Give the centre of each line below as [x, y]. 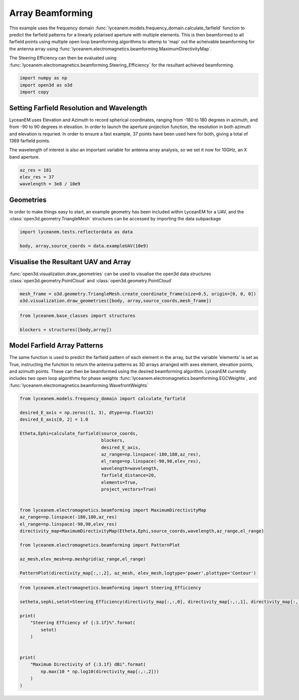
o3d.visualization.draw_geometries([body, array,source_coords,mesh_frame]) [116, 301]
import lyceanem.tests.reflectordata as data [76, 232]
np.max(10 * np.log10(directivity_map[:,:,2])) [100, 671]
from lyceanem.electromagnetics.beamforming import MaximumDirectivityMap [113, 510]
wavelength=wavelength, [130, 468]
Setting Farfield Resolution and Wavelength [78, 108]
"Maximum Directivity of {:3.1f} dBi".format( [88, 665]
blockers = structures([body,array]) [66, 330]
